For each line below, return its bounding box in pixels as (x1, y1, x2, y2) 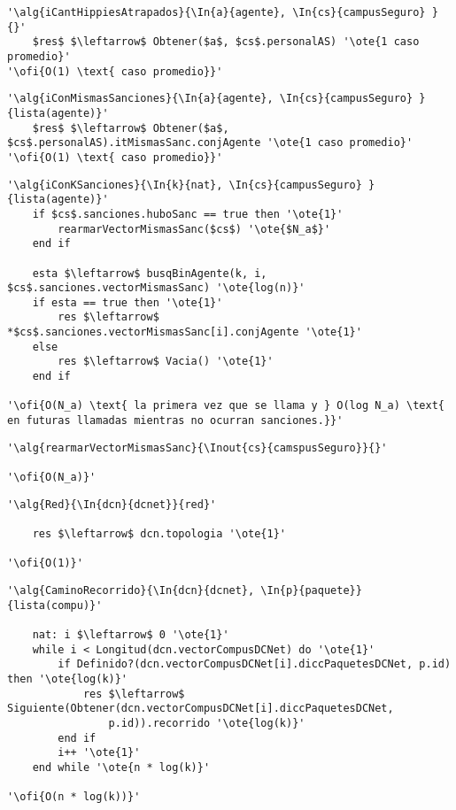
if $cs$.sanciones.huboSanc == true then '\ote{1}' (32, 207, 344, 220)
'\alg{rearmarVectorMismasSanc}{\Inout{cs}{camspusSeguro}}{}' (7, 441, 388, 454)
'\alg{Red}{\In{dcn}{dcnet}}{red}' (7, 498, 217, 511)
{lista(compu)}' (7, 598, 103, 612)
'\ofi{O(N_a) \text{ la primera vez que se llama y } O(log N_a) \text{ (7, 399, 444, 413)
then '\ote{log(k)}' (7, 672, 128, 685)
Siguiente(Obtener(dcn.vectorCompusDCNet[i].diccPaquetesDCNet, (7, 702, 394, 715)
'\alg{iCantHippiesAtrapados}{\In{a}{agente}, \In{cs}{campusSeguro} (7, 6, 426, 19)
